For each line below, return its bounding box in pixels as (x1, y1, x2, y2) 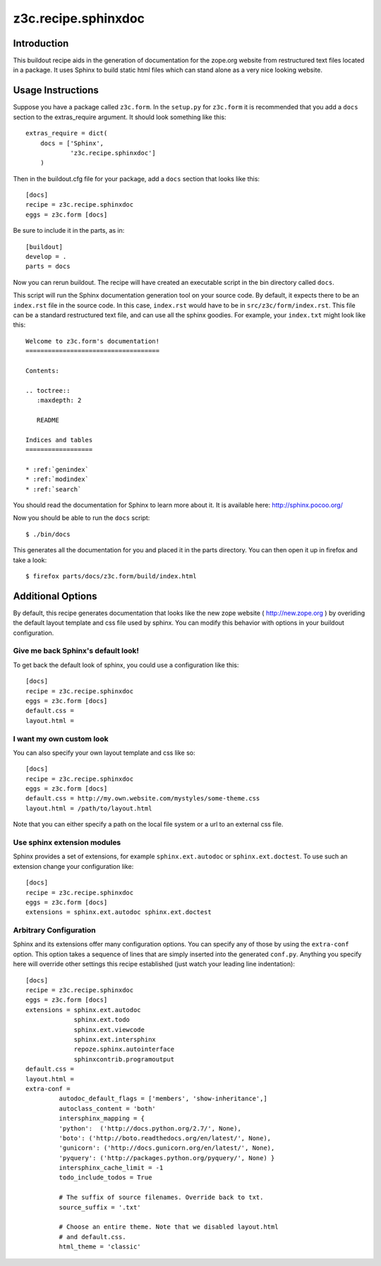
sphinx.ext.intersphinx (73, 1035, 157, 1043)
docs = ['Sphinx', (40, 139, 104, 147)
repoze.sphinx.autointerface (73, 1045, 175, 1054)
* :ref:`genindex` (25, 465, 90, 473)
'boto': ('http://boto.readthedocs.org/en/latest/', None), (59, 1134, 272, 1142)
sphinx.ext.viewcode (73, 1025, 145, 1033)
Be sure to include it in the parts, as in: (13, 226, 125, 235)
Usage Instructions (13, 85, 99, 97)
